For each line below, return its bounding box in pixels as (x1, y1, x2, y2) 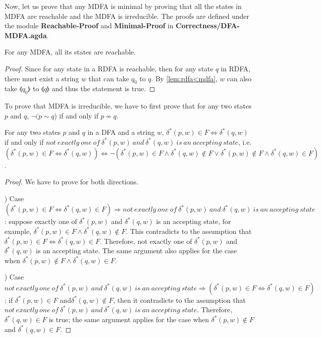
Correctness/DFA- (175, 20, 240, 31)
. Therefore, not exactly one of (100, 235, 192, 246)
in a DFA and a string (87, 127, 155, 137)
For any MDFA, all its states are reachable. (4, 47, 136, 57)
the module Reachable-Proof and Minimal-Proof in (4, 20, 174, 31)
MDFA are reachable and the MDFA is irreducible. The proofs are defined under (4, 10, 249, 21)
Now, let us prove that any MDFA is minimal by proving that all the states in (4, 1, 242, 11)
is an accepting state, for (156, 216, 231, 226)
